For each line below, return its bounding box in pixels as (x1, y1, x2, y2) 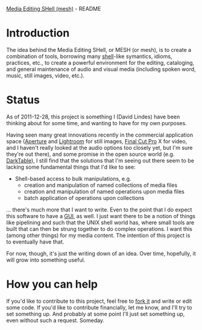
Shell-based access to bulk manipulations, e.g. (14, 175, 131, 182)
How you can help (6, 277, 98, 291)
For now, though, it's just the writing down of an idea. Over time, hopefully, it (6, 250, 196, 257)
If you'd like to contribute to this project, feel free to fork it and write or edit (6, 297, 192, 305)
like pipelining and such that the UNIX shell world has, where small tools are (6, 219, 195, 226)
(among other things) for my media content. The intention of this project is (6, 231, 191, 239)
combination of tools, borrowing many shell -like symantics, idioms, (6, 53, 172, 60)
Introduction (6, 27, 70, 40)
